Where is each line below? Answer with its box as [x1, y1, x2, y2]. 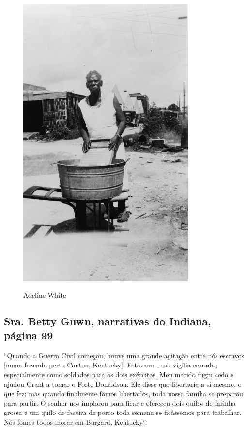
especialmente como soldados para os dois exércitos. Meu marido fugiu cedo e [4, 369, 233, 379]
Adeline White [23, 289, 66, 300]
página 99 [4, 327, 53, 342]
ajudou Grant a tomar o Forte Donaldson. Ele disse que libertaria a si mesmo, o [4, 379, 242, 389]
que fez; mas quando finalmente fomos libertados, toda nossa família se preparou [4, 388, 243, 398]
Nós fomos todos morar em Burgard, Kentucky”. [4, 416, 147, 427]
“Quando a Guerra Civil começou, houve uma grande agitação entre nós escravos [4, 350, 244, 360]
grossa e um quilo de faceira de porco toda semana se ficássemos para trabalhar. [4, 407, 242, 417]
